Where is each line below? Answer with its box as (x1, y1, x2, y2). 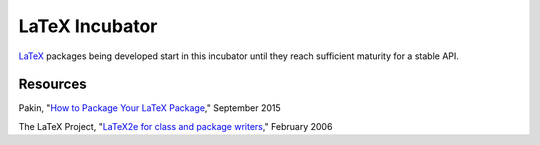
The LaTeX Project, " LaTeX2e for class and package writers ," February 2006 (18, 120, 333, 132)
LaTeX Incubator (18, 15, 158, 37)
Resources (18, 76, 87, 93)
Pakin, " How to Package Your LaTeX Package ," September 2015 (18, 102, 282, 114)
